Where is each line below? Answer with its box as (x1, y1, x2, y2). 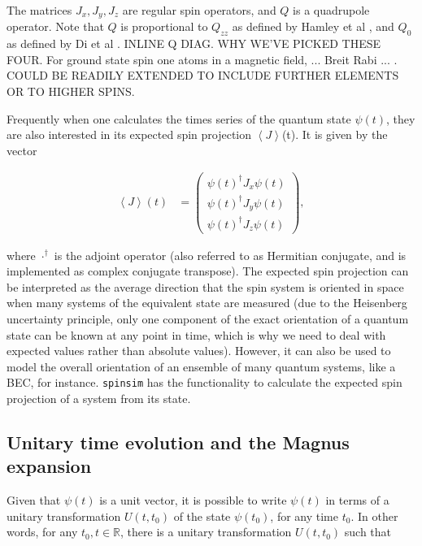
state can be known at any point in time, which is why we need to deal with (7, 326, 386, 343)
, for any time (270, 507, 338, 524)
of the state (173, 507, 231, 524)
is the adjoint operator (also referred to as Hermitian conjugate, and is (54, 246, 407, 263)
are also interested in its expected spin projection (7, 126, 252, 143)
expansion (7, 453, 92, 479)
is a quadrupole (293, 2, 370, 18)
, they (386, 110, 415, 127)
